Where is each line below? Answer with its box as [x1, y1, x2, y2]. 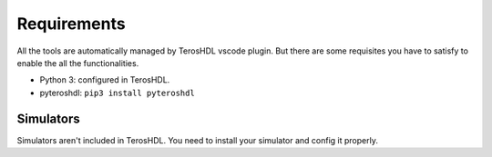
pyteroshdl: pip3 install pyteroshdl [39, 87, 195, 98]
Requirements [16, 14, 127, 34]
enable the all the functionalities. [16, 57, 139, 68]
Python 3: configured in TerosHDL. [39, 74, 170, 85]
